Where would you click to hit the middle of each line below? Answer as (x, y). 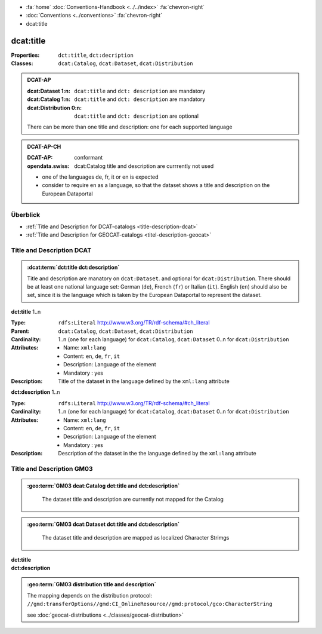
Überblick (26, 215)
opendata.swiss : (48, 166)
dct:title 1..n (26, 311)
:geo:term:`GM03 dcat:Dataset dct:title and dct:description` (103, 524)
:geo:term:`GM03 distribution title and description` (92, 584)
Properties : (25, 55)
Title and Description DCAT (51, 250)
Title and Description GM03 (52, 468)
